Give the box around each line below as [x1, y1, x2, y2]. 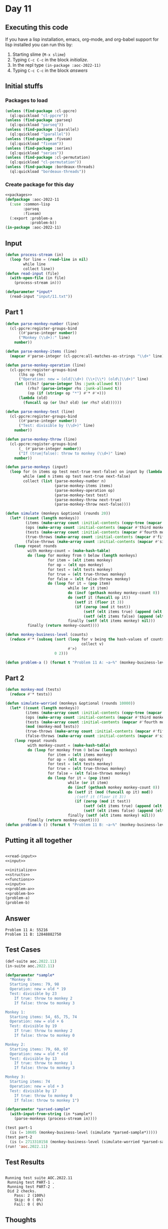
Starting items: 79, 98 [9, 982, 59, 987]
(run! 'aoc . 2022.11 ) [5, 1144, 48, 1149]
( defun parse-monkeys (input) [5, 465, 68, 470]
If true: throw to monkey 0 [14, 1093, 72, 1098]
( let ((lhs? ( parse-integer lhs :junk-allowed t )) [14, 381, 122, 387]
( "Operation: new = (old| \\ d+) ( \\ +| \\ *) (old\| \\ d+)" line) [18, 377, 149, 382]
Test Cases [5, 945, 41, 954]
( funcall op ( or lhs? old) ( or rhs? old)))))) [23, 400, 122, 405]
